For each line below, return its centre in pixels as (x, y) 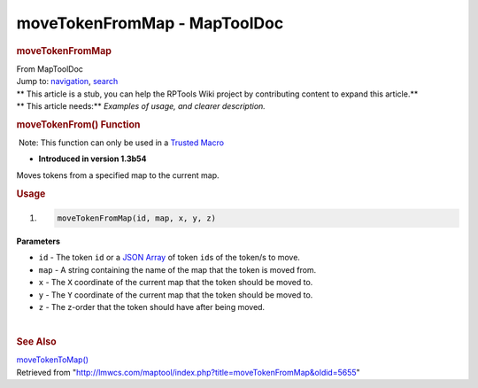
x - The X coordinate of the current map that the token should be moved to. (176, 283)
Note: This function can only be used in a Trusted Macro (121, 143)
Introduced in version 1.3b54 (93, 159)
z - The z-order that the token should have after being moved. (152, 307)
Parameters (39, 241)
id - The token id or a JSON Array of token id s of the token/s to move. (170, 258)
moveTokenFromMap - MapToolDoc (150, 23)
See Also (36, 342)
